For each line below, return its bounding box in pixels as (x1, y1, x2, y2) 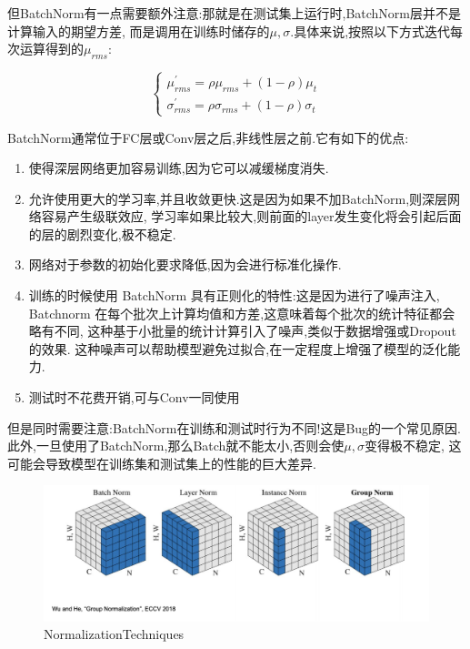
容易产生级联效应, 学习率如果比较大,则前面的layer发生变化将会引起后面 (41, 207, 462, 226)
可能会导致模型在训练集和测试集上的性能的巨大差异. (7, 453, 316, 472)
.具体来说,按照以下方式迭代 (290, 21, 451, 40)
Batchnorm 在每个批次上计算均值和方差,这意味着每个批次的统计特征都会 (28, 303, 455, 322)
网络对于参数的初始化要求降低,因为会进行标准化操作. (28, 255, 342, 274)
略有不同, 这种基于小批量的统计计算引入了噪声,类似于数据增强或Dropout (28, 321, 456, 340)
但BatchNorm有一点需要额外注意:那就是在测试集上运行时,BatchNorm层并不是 (7, 4, 462, 22)
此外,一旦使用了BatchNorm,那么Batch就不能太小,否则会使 (7, 436, 345, 455)
